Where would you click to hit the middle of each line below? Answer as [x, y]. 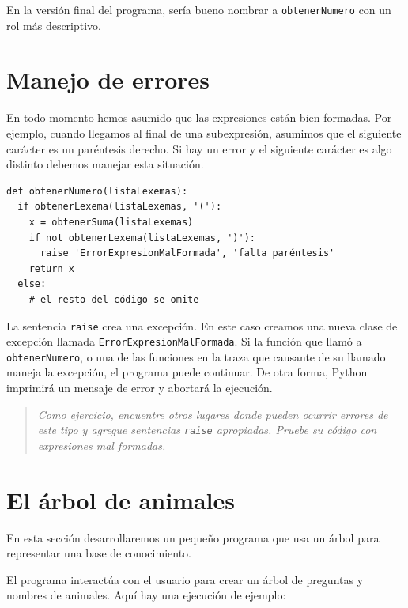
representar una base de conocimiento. [99, 553]
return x [51, 268]
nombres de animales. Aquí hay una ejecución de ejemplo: [146, 595]
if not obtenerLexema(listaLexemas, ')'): [142, 238]
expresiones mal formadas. [102, 445]
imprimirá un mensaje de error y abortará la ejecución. [140, 388]
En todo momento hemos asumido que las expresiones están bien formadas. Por [199, 117]
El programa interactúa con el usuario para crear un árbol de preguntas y [185, 579]
